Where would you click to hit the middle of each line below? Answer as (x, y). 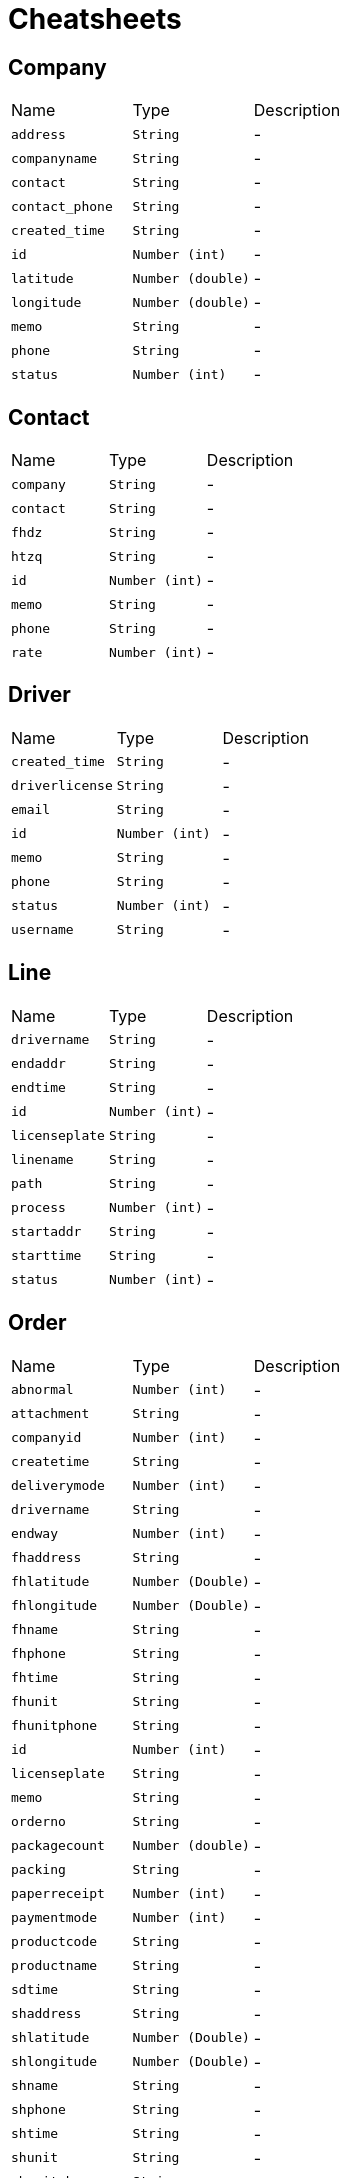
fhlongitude (54, 1606)
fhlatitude (50, 1582)
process (38, 1208)
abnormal (42, 1390)
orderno (38, 1822)
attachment (50, 1414)
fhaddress (46, 1558)
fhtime (34, 1678)
